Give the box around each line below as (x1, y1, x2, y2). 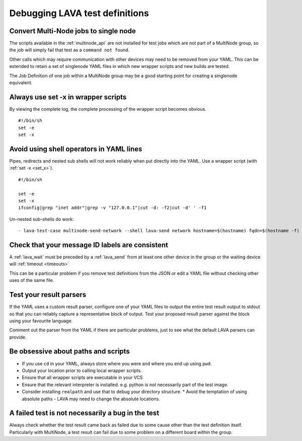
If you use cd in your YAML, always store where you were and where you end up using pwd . (22, 360, 212, 366)
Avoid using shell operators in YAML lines (9, 144, 142, 153)
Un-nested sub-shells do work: (9, 216, 74, 222)
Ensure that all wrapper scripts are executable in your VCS (22, 375, 143, 381)
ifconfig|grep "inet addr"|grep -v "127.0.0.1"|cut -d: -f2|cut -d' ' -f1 (18, 205, 207, 211)
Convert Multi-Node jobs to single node (9, 27, 136, 35)
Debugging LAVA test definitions (9, 8, 149, 19)
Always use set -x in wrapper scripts (9, 93, 127, 101)
